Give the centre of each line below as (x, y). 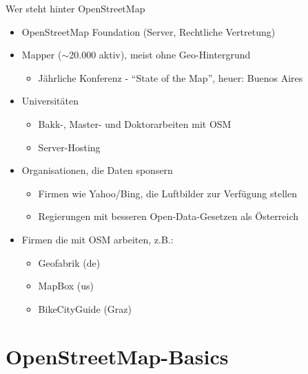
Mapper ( (42, 55)
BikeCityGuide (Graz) (85, 308)
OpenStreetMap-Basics (117, 356)
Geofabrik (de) (69, 262)
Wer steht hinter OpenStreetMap (75, 8)
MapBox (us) (66, 286)
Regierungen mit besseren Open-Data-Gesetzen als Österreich (168, 216)
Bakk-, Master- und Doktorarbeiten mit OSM (135, 123)
